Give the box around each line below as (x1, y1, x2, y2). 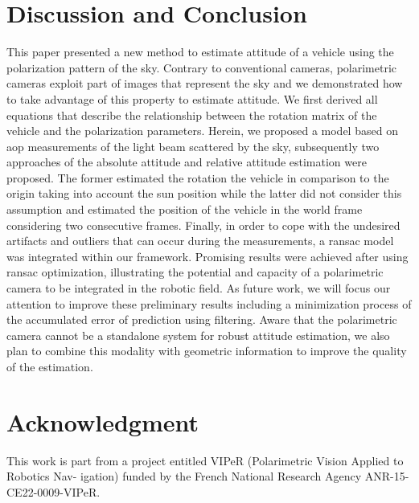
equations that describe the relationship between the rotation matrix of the (6, 106, 377, 123)
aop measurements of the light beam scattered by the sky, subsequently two (6, 137, 380, 154)
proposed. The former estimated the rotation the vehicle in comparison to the (6, 169, 389, 186)
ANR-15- (364, 468, 409, 485)
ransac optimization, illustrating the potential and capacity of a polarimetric (6, 264, 384, 280)
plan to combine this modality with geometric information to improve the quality (6, 342, 407, 359)
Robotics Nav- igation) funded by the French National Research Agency (6, 468, 362, 485)
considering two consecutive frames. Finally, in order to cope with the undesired (6, 216, 401, 233)
